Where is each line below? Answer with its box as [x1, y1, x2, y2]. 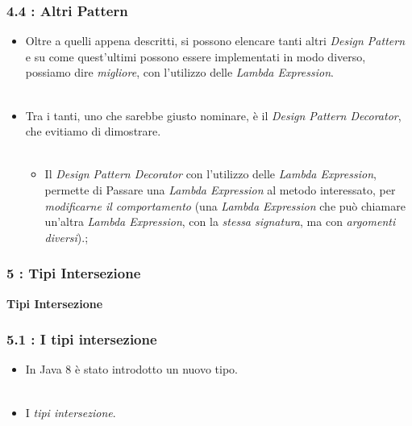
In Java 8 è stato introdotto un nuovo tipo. [25, 361, 239, 378]
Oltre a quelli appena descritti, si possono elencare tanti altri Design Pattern [25, 32, 406, 49]
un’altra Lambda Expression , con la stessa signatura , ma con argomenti [44, 213, 396, 230]
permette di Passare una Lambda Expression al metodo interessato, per [44, 181, 396, 198]
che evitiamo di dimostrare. [25, 123, 161, 140]
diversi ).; [44, 228, 89, 245]
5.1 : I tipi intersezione [6, 329, 157, 349]
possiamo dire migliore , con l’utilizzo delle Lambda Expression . [25, 64, 334, 81]
